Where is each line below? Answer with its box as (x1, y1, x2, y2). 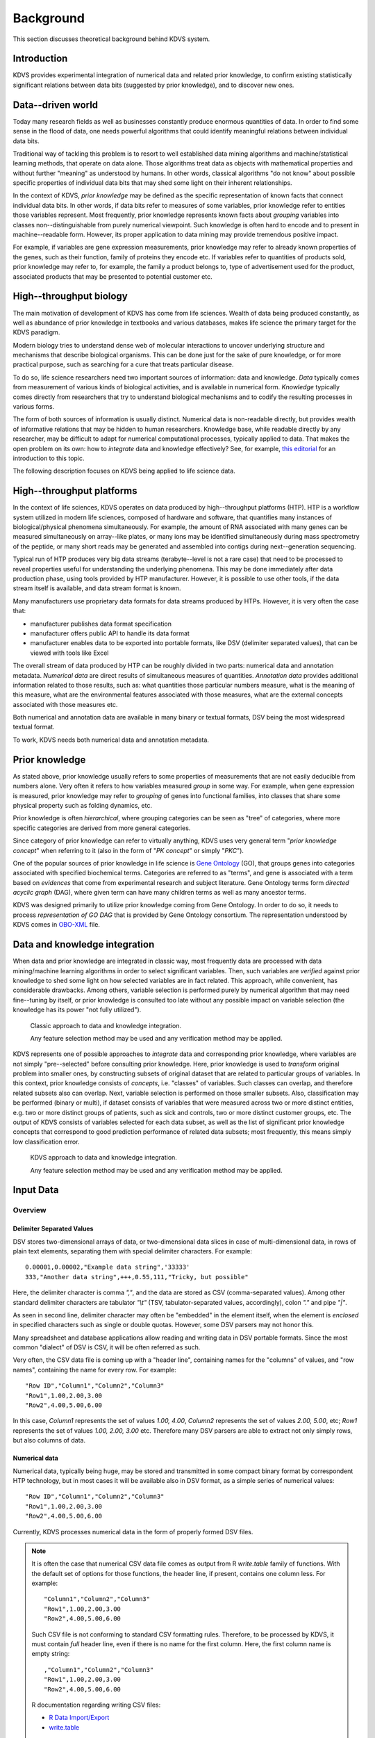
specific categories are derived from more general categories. (12, 824, 191, 832)
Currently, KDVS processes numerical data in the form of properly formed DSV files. (12, 1527, 253, 1536)
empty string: (31, 1650, 70, 1658)
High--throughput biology (12, 291, 128, 302)
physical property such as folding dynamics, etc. (12, 801, 153, 809)
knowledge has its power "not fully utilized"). (12, 1005, 142, 1014)
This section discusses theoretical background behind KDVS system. (12, 35, 210, 43)
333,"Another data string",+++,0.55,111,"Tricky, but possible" (25, 1273, 249, 1281)
